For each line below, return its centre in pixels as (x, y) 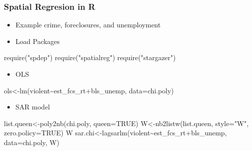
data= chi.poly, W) (32, 142)
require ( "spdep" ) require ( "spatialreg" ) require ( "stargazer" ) (90, 57)
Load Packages (38, 41)
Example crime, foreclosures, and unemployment (88, 25)
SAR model (33, 107)
